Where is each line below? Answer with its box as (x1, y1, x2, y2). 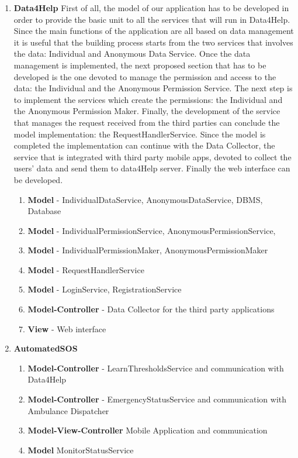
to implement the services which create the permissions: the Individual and (13, 93, 283, 105)
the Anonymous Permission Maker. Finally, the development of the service (13, 105, 280, 117)
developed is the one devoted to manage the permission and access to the (13, 70, 276, 82)
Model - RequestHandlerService (27, 263, 144, 276)
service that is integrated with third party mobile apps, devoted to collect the (13, 150, 292, 163)
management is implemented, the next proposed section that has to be (13, 58, 266, 71)
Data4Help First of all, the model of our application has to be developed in (13, 2, 289, 13)
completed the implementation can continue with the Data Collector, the (13, 139, 275, 151)
